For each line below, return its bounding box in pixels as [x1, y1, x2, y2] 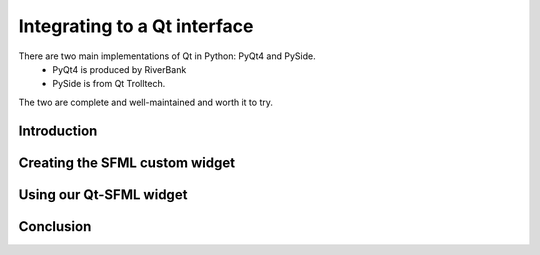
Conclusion [18, 218, 92, 235]
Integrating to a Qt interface [18, 15, 254, 37]
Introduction [18, 122, 98, 139]
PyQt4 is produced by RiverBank [52, 63, 187, 75]
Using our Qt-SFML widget [18, 186, 188, 203]
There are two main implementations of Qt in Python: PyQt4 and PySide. [18, 50, 316, 62]
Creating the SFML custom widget [18, 154, 235, 171]
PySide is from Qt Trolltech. [52, 78, 166, 90]
